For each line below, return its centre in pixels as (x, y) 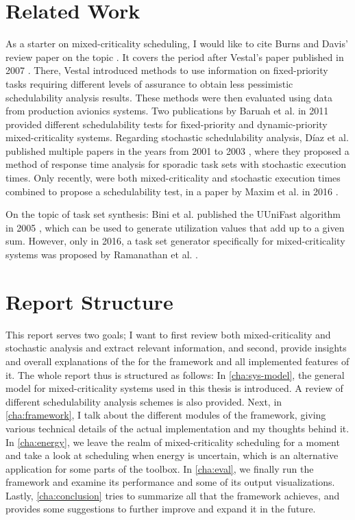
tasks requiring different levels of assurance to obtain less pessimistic (149, 83)
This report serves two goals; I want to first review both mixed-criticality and (168, 334)
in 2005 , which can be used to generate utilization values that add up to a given (175, 227)
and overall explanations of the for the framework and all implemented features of (177, 361)
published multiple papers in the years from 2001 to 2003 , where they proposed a (177, 150)
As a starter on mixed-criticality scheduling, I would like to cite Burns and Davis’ (177, 44)
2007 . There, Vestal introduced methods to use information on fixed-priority (167, 70)
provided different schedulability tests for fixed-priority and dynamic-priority (167, 124)
